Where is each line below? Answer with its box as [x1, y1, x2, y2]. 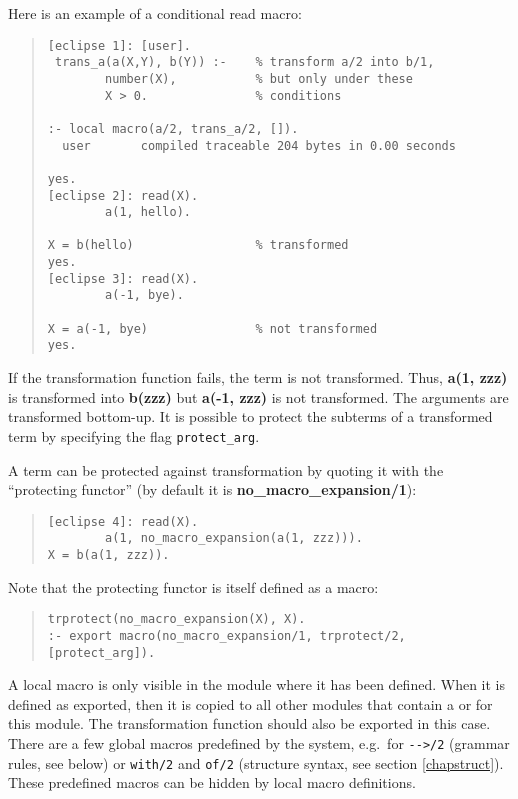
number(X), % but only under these [105, 71, 413, 86]
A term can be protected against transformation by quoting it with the [8, 459, 444, 480]
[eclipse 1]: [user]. [47, 38, 191, 53]
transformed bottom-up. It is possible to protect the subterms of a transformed [8, 406, 493, 427]
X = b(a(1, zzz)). [47, 548, 170, 562]
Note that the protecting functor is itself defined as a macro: [8, 576, 379, 597]
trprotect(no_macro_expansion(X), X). [47, 612, 306, 627]
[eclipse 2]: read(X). [47, 188, 199, 203]
